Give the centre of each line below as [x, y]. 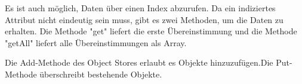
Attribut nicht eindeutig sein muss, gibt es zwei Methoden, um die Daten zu [144, 19]
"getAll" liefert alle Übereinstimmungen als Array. [96, 42]
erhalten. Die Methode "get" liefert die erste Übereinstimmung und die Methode [151, 31]
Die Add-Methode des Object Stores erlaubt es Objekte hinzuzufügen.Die [139, 62]
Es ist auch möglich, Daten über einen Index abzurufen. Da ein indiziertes [140, 8]
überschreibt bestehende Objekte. [101, 74]
